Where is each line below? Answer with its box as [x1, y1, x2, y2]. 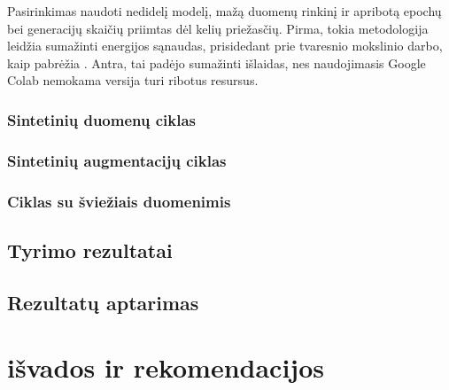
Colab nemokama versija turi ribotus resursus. [7, 71, 259, 90]
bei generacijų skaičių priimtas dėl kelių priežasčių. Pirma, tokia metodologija [7, 19, 429, 37]
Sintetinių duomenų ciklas [7, 108, 197, 130]
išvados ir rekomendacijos [7, 349, 324, 386]
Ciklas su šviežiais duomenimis [7, 190, 231, 212]
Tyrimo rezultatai [7, 236, 173, 263]
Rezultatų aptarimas [7, 288, 199, 316]
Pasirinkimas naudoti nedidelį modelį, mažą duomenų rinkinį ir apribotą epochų [7, 2, 442, 19]
